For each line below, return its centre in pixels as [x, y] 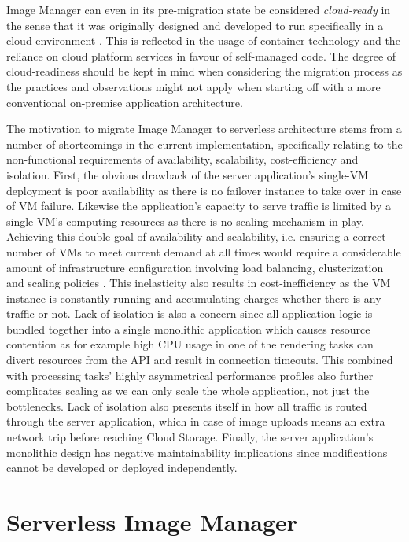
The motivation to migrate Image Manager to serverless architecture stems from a [204, 129]
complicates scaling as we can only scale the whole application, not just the [188, 391]
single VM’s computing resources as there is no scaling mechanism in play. [185, 221]
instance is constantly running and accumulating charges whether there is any [194, 298]
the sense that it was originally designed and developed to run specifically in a [195, 25]
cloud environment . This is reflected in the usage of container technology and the [203, 41]
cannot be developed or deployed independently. [122, 468]
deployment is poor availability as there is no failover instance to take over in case [204, 190]
